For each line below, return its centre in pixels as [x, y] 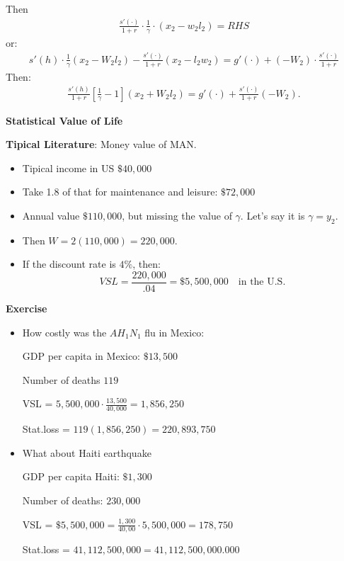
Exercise [27, 308]
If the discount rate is [69, 264]
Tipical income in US [68, 168]
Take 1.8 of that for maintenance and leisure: [120, 192]
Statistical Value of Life [64, 120]
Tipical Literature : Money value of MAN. [101, 144]
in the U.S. [262, 282]
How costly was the [64, 332]
